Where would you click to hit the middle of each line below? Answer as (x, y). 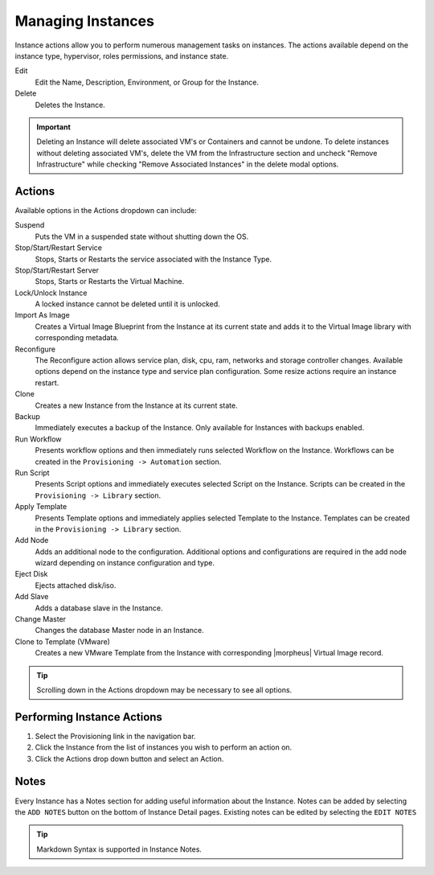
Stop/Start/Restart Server (57, 270)
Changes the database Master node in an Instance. (119, 631)
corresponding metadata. (77, 338)
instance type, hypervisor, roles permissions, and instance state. (122, 55)
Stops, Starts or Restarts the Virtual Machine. (110, 281)
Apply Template (41, 507)
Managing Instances (84, 21)
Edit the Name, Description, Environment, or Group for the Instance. (147, 82)
